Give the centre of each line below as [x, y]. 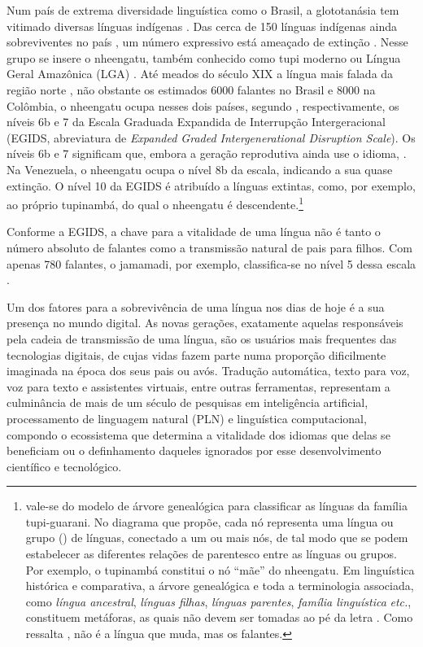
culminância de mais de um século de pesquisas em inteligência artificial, [188, 402]
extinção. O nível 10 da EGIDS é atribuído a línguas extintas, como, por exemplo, [211, 185]
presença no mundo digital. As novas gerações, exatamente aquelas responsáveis [205, 323]
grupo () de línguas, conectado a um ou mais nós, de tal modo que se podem [217, 538]
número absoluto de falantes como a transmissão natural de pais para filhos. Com [209, 247]
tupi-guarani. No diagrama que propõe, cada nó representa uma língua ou [209, 521]
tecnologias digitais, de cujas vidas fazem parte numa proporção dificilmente [196, 354]
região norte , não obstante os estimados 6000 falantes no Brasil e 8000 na [191, 89]
